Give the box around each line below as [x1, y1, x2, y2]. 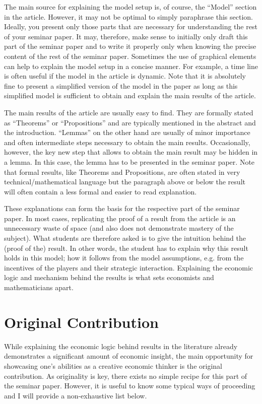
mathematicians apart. [4, 282, 74, 293]
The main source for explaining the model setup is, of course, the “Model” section [4, 2, 257, 12]
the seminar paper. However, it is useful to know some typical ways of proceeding [4, 380, 255, 391]
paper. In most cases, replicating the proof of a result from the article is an [4, 213, 236, 223]
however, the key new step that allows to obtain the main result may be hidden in [4, 147, 258, 157]
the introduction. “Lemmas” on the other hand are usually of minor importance [4, 127, 250, 138]
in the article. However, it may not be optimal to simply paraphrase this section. [4, 11, 253, 22]
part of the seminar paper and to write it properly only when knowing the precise [4, 41, 256, 51]
